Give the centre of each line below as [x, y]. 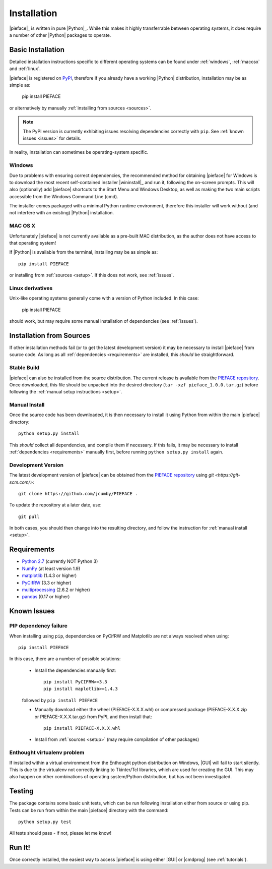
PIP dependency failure [39, 626]
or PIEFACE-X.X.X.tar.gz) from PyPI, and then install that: [93, 717]
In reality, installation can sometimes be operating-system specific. [79, 152]
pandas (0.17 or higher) [46, 597]
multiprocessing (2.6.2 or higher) [56, 590]
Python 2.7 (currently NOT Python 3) [60, 561]
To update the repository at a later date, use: [55, 505]
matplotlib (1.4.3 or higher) [49, 575]
